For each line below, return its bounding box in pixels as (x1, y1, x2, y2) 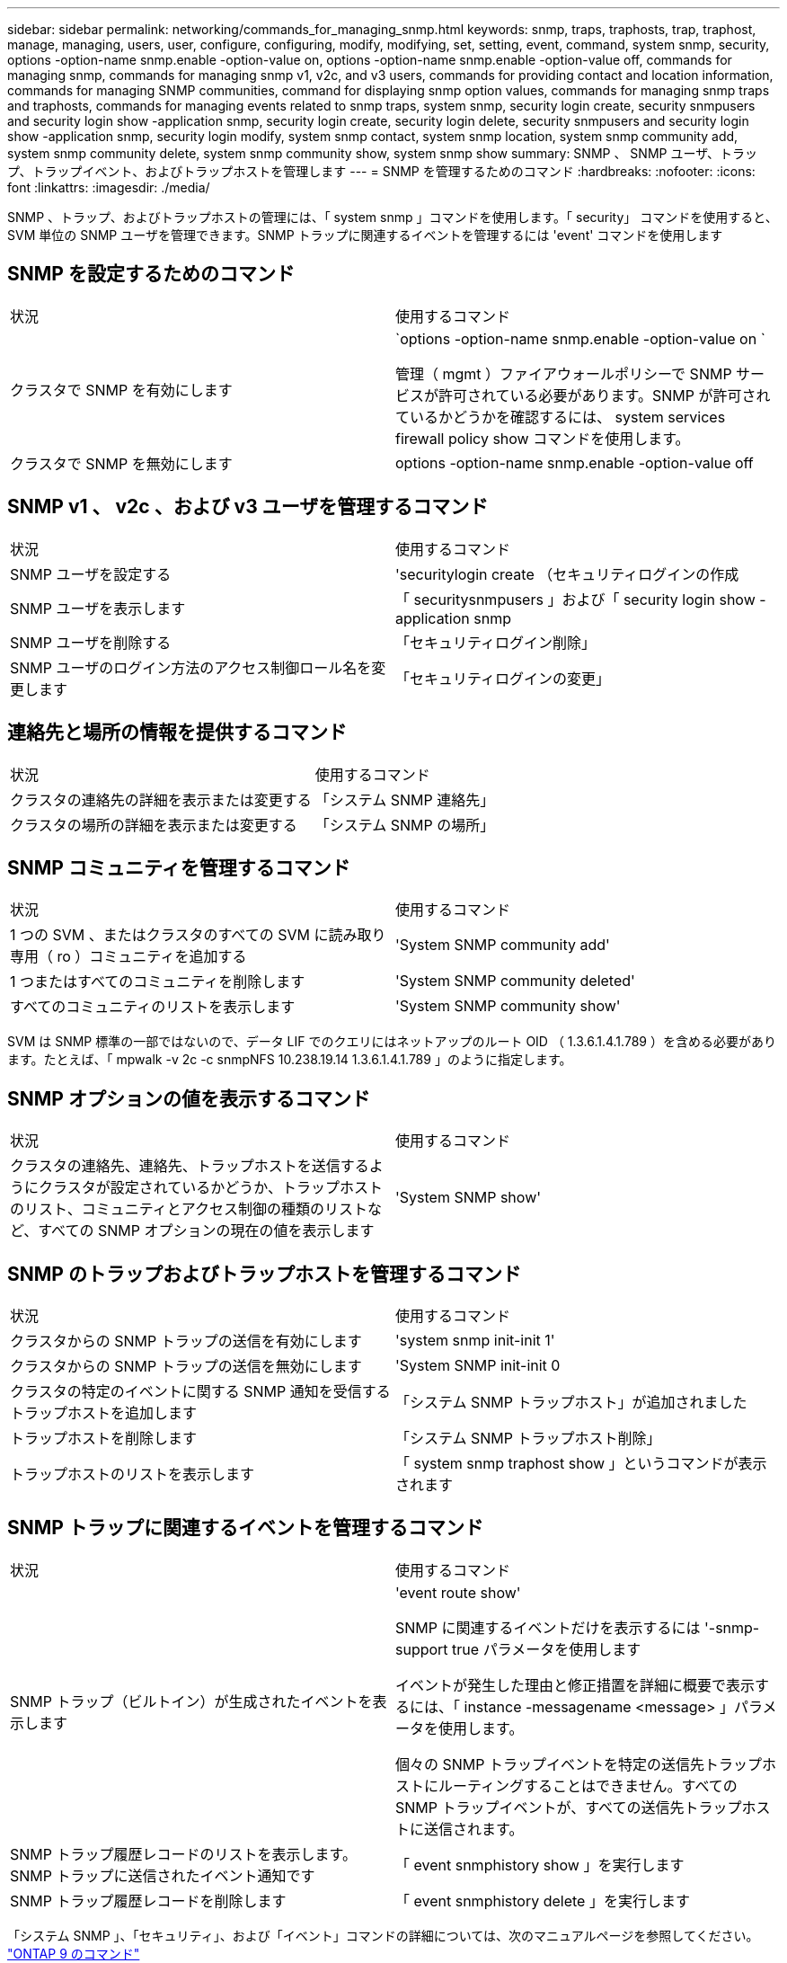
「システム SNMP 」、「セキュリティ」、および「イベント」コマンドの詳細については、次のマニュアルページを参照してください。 (7, 1927, 759, 1943)
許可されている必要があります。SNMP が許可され (438, 386, 771, 404)
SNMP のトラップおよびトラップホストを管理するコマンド (7, 1262, 521, 1285)
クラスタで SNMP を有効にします (10, 380, 233, 399)
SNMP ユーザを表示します (10, 599, 186, 617)
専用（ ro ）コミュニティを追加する (10, 947, 247, 966)
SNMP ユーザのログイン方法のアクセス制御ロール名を (10, 658, 372, 677)
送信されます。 (424, 1819, 524, 1838)
